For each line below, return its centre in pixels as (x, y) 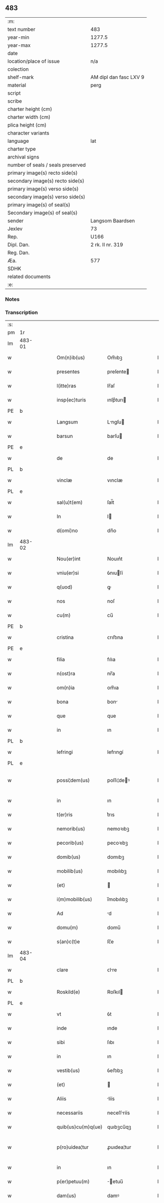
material (17, 85)
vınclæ (115, 481)
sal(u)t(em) (70, 503)
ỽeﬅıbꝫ (115, 1070)
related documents (29, 276)
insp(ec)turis (72, 400)
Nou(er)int (69, 559)
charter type (22, 149)
